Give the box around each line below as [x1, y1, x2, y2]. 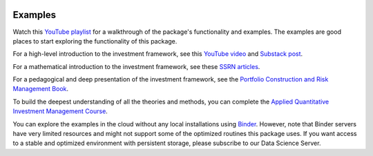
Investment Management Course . [12, 107, 108, 115]
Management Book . [12, 85, 69, 93]
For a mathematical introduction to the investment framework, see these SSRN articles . [12, 62, 260, 70]
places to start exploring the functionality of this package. [12, 37, 178, 45]
